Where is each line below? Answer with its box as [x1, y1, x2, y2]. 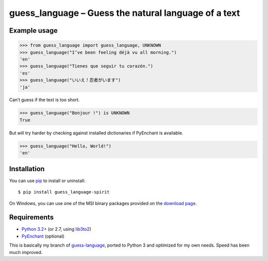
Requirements [9, 213, 54, 222]
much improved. [9, 249, 43, 255]
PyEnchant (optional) [21, 233, 65, 239]
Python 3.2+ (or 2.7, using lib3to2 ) [21, 226, 92, 232]
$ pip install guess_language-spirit [18, 189, 110, 195]
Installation [9, 164, 45, 173]
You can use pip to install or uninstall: [9, 178, 86, 184]
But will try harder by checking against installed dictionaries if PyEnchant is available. [9, 130, 184, 136]
